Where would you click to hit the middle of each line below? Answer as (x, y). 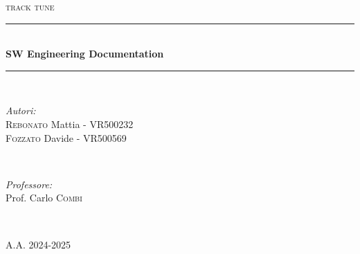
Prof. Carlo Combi (44, 198)
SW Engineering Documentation (85, 54)
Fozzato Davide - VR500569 (66, 137)
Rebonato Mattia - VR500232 (70, 124)
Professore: (29, 184)
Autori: (21, 110)
